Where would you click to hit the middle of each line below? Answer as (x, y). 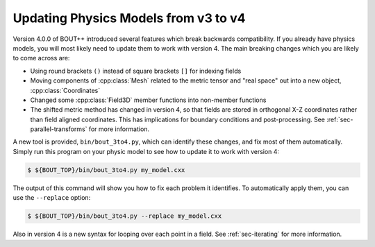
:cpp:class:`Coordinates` (65, 90)
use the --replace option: (52, 198)
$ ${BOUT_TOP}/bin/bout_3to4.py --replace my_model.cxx (125, 216)
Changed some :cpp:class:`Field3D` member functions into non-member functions (148, 100)
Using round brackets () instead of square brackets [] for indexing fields (136, 71)
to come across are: (41, 58)
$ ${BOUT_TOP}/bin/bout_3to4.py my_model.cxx (106, 170)
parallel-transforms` (59, 129)
